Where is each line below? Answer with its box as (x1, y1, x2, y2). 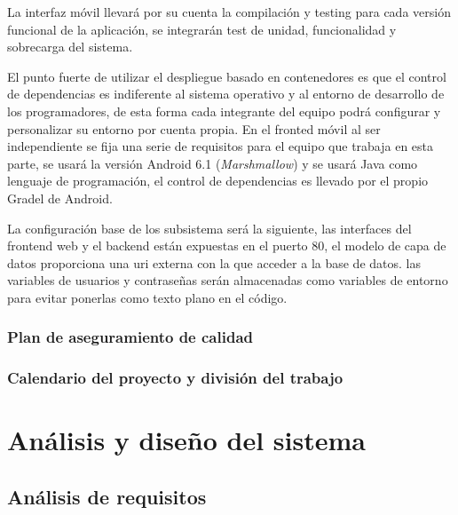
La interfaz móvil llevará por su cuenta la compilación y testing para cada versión (7, 3, 451, 20)
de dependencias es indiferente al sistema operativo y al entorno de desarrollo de (7, 84, 445, 103)
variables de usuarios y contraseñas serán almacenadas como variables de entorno (7, 271, 448, 289)
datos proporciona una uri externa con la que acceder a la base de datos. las (7, 253, 421, 272)
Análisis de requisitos (7, 482, 207, 510)
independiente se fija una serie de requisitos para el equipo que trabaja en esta (7, 137, 434, 155)
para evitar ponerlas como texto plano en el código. (7, 288, 288, 306)
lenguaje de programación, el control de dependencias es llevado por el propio (7, 171, 429, 190)
